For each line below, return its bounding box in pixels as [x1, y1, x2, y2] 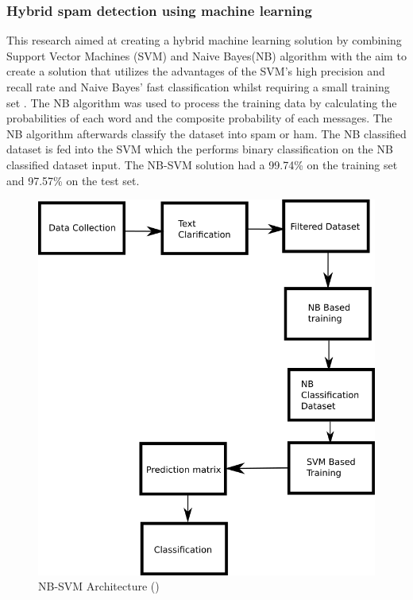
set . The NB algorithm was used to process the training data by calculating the [6, 94, 397, 110]
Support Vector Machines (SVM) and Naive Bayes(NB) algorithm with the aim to [6, 47, 407, 64]
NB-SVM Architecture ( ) [38, 578, 160, 594]
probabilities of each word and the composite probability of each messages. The [6, 110, 392, 126]
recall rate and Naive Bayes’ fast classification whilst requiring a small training [6, 79, 390, 95]
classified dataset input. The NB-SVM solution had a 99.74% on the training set [6, 156, 398, 172]
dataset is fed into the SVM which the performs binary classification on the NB [6, 141, 393, 157]
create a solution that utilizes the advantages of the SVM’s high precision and [6, 63, 385, 79]
